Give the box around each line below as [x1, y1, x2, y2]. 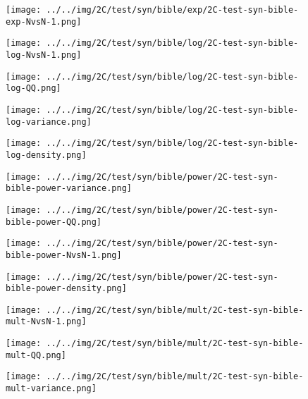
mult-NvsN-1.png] [6, 317, 87, 327]
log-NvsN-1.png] [6, 49, 82, 60]
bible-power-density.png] [6, 283, 127, 294]
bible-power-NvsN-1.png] [6, 250, 122, 260]
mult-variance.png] [6, 383, 97, 394]
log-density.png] [6, 149, 87, 160]
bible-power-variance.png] [6, 183, 132, 194]
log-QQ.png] [6, 83, 61, 94]
